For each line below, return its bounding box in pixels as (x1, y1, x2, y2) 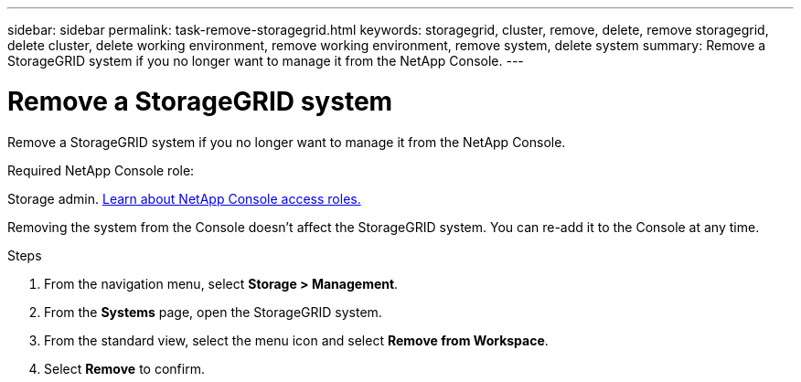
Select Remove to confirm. (44, 360, 205, 377)
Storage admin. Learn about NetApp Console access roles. (7, 190, 361, 207)
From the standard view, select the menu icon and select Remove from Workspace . (44, 332, 549, 348)
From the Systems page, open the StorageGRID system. (44, 303, 382, 320)
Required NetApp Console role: (7, 162, 195, 178)
